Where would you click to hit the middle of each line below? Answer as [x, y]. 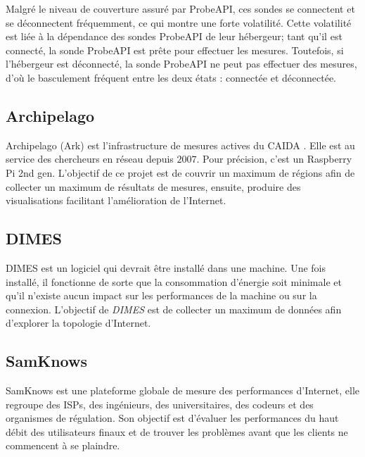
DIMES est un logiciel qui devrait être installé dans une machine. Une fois [166, 267]
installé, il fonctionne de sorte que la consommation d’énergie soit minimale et [174, 281]
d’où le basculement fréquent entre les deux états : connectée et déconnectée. [171, 77]
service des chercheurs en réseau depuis [90, 159]
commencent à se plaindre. [63, 445]
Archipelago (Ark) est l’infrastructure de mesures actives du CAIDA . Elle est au [180, 145]
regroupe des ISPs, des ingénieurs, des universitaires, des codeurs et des [160, 404]
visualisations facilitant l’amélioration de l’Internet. [116, 200]
